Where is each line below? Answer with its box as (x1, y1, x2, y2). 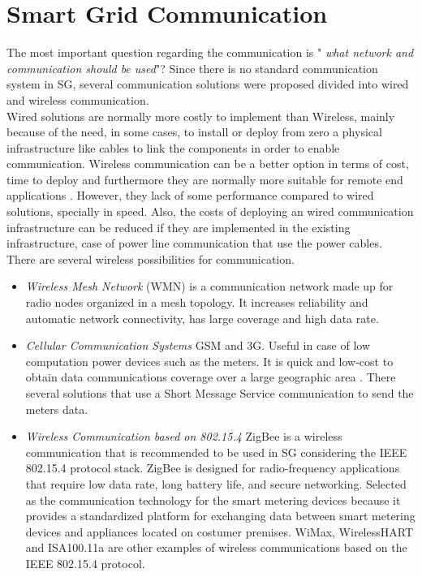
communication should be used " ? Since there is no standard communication (6, 59, 378, 76)
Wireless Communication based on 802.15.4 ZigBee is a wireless (25, 428, 342, 445)
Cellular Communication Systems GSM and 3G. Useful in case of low (25, 337, 371, 354)
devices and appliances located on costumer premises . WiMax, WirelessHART (25, 523, 413, 540)
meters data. (25, 400, 88, 417)
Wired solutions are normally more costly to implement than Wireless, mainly (6, 107, 395, 124)
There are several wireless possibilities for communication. (6, 250, 295, 267)
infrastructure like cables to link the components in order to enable (6, 139, 340, 156)
